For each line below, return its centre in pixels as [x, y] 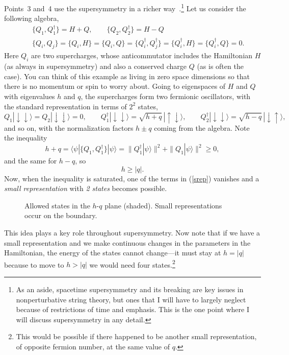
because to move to [34, 264]
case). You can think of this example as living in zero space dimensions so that [127, 76]
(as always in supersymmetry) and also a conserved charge [95, 66]
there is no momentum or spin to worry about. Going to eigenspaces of [115, 86]
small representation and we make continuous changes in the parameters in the [127, 242]
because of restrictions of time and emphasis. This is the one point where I [133, 309]
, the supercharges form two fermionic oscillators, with [166, 96]
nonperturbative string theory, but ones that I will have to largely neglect [131, 299]
